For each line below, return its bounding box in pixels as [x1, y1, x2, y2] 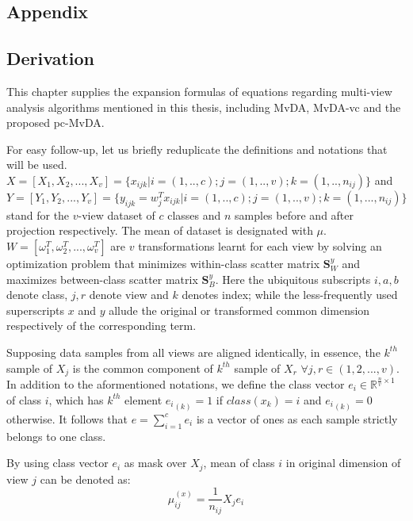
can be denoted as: [40, 470, 131, 487]
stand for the [6, 206, 70, 223]
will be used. [6, 156, 67, 173]
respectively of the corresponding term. [6, 317, 197, 334]
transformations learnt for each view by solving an [138, 237, 382, 254]
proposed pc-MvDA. [6, 114, 105, 131]
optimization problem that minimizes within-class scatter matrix [6, 255, 320, 271]
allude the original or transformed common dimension [109, 301, 370, 318]
